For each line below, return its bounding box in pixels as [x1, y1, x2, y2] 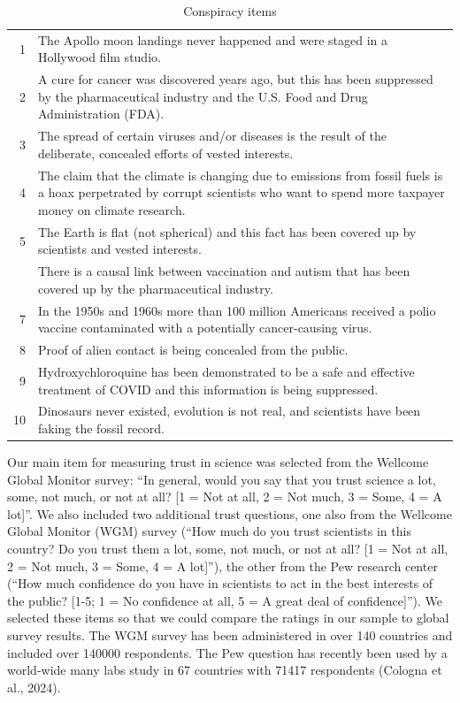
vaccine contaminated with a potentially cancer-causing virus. [38, 318, 372, 337]
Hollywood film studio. [38, 48, 161, 66]
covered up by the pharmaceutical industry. [38, 279, 273, 297]
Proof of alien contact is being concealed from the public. [38, 340, 349, 359]
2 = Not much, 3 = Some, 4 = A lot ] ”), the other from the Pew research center [7, 556, 438, 575]
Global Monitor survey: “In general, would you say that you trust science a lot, [7, 470, 436, 488]
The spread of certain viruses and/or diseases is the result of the [38, 126, 387, 145]
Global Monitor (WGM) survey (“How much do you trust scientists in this [7, 522, 411, 540]
